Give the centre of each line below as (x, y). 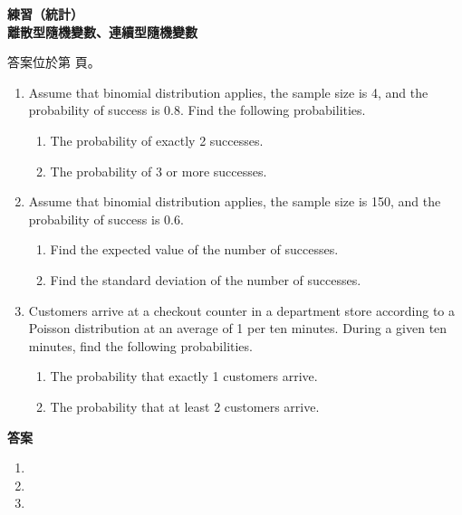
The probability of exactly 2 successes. (157, 140)
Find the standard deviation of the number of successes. (206, 279)
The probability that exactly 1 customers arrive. (184, 376)
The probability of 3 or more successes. (159, 171)
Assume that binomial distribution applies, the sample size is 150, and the (235, 201)
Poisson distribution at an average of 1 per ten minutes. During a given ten (238, 328)
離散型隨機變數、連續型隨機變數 (102, 31)
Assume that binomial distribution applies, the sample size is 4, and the (228, 92)
